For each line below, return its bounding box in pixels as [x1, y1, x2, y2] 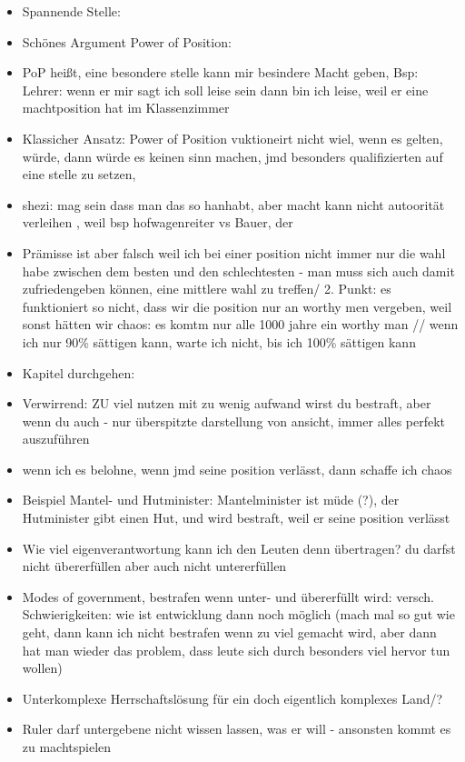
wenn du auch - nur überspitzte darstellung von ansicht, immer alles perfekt [22, 411, 446, 430]
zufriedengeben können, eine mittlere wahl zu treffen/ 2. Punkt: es [22, 279, 391, 298]
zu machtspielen [22, 737, 112, 756]
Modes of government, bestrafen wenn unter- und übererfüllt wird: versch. [22, 587, 435, 606]
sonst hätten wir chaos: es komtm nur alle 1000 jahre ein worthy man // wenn [22, 315, 459, 334]
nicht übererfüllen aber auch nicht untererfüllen [22, 556, 287, 576]
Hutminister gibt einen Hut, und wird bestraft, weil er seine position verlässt [22, 508, 450, 527]
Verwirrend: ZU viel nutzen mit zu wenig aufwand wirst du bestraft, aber [22, 394, 431, 413]
